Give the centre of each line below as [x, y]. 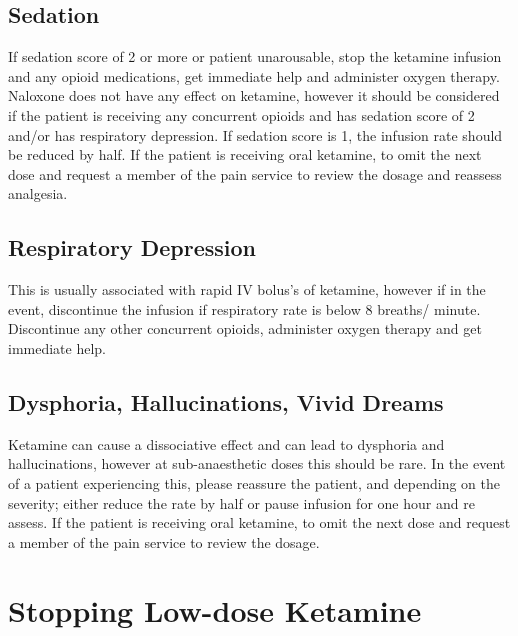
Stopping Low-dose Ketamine [215, 610]
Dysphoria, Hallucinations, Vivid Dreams [226, 401]
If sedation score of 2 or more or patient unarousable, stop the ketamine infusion [255, 56]
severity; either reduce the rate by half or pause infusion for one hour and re [241, 502]
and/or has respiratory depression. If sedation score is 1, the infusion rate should [255, 134]
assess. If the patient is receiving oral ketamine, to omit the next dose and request [259, 522]
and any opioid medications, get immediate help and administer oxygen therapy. [254, 75]
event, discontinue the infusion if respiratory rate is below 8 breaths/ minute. [244, 308]
